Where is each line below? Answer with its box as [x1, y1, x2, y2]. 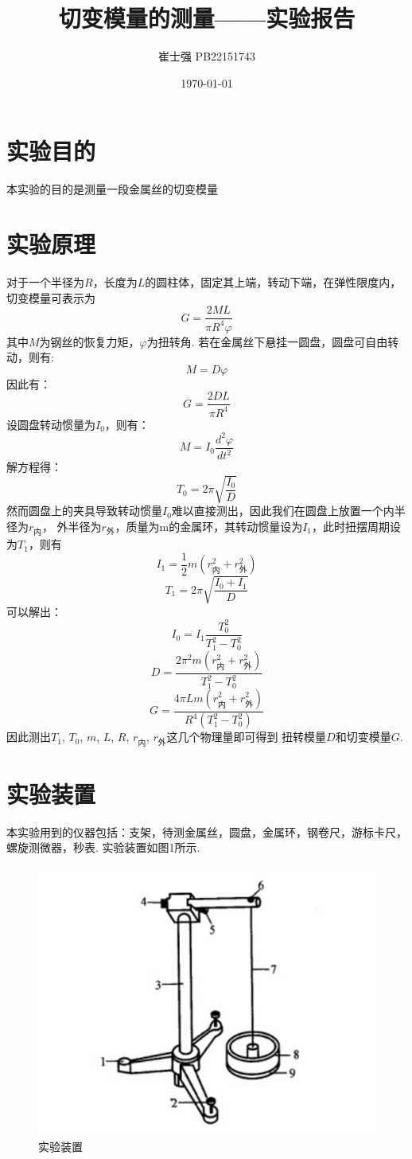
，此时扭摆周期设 [312, 517, 402, 534]
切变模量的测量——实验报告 [58, 2, 356, 34]
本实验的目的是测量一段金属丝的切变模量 [6, 181, 218, 197]
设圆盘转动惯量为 [6, 416, 95, 432]
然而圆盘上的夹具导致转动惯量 [6, 502, 162, 519]
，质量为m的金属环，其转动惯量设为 [115, 517, 303, 534]
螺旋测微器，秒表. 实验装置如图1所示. [6, 839, 200, 856]
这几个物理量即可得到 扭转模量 [166, 728, 327, 745]
